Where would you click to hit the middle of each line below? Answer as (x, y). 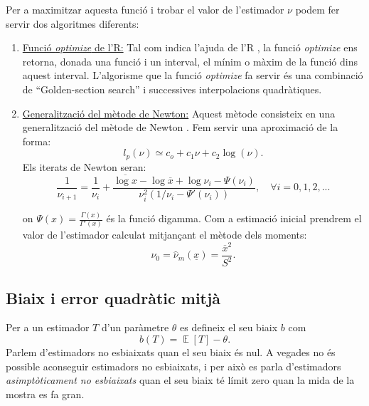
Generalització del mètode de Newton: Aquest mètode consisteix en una (179, 113)
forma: (37, 141)
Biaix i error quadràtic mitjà (113, 297)
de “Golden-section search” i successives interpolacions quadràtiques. (172, 89)
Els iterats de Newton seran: (84, 166)
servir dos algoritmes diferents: (73, 23)
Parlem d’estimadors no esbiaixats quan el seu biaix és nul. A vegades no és (171, 352)
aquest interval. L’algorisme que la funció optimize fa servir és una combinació (193, 75)
